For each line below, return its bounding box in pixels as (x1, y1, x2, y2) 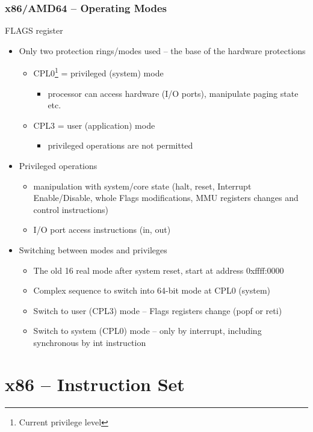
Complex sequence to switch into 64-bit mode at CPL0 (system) (33, 284, 271, 297)
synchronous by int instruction (33, 336, 146, 348)
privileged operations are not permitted (48, 139, 193, 152)
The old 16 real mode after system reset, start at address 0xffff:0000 (33, 264, 284, 276)
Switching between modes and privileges (19, 244, 167, 256)
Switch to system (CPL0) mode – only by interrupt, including (33, 324, 262, 337)
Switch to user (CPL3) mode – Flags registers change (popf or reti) (33, 304, 282, 316)
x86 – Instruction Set (5, 371, 185, 396)
